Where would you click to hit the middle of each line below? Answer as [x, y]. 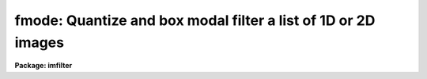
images [40, 42]
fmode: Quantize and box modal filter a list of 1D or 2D [195, 20]
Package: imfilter [43, 66]
